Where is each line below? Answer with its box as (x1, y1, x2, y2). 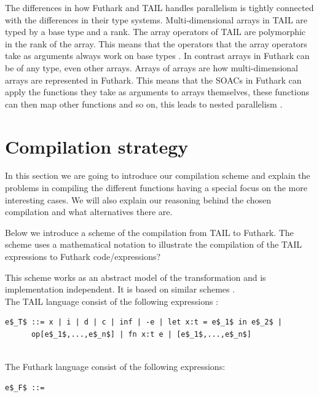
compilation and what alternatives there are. (5, 205, 173, 218)
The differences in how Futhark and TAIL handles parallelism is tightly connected (5, 1, 314, 14)
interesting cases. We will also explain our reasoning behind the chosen (5, 193, 272, 206)
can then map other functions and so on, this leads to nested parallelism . (5, 97, 283, 110)
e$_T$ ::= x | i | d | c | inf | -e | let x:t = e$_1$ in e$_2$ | (5, 318, 283, 327)
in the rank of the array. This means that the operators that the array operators (5, 37, 307, 50)
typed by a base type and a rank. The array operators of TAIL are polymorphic (5, 25, 306, 38)
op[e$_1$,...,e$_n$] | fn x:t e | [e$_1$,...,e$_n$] (31, 330, 251, 339)
